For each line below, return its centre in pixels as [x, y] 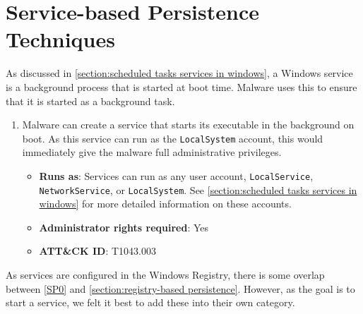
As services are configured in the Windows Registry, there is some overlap [165, 275]
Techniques [60, 39]
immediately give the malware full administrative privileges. [152, 152]
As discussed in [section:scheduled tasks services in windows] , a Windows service [179, 73]
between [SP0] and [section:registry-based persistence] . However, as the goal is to [180, 288]
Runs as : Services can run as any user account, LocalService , [176, 175]
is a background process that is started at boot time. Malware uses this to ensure [181, 86]
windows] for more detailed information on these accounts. [165, 204]
